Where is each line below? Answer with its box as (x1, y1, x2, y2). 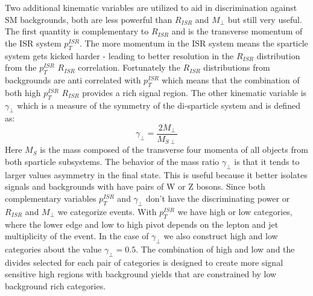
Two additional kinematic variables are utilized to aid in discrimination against (5, 1, 297, 13)
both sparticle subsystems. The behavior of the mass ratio (5, 155, 220, 168)
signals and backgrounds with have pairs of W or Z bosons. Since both (5, 180, 265, 193)
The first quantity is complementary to (5, 25, 149, 37)
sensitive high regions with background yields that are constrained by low (5, 268, 277, 280)
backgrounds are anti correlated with (5, 73, 141, 86)
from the (5, 61, 37, 74)
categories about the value (5, 243, 102, 256)
